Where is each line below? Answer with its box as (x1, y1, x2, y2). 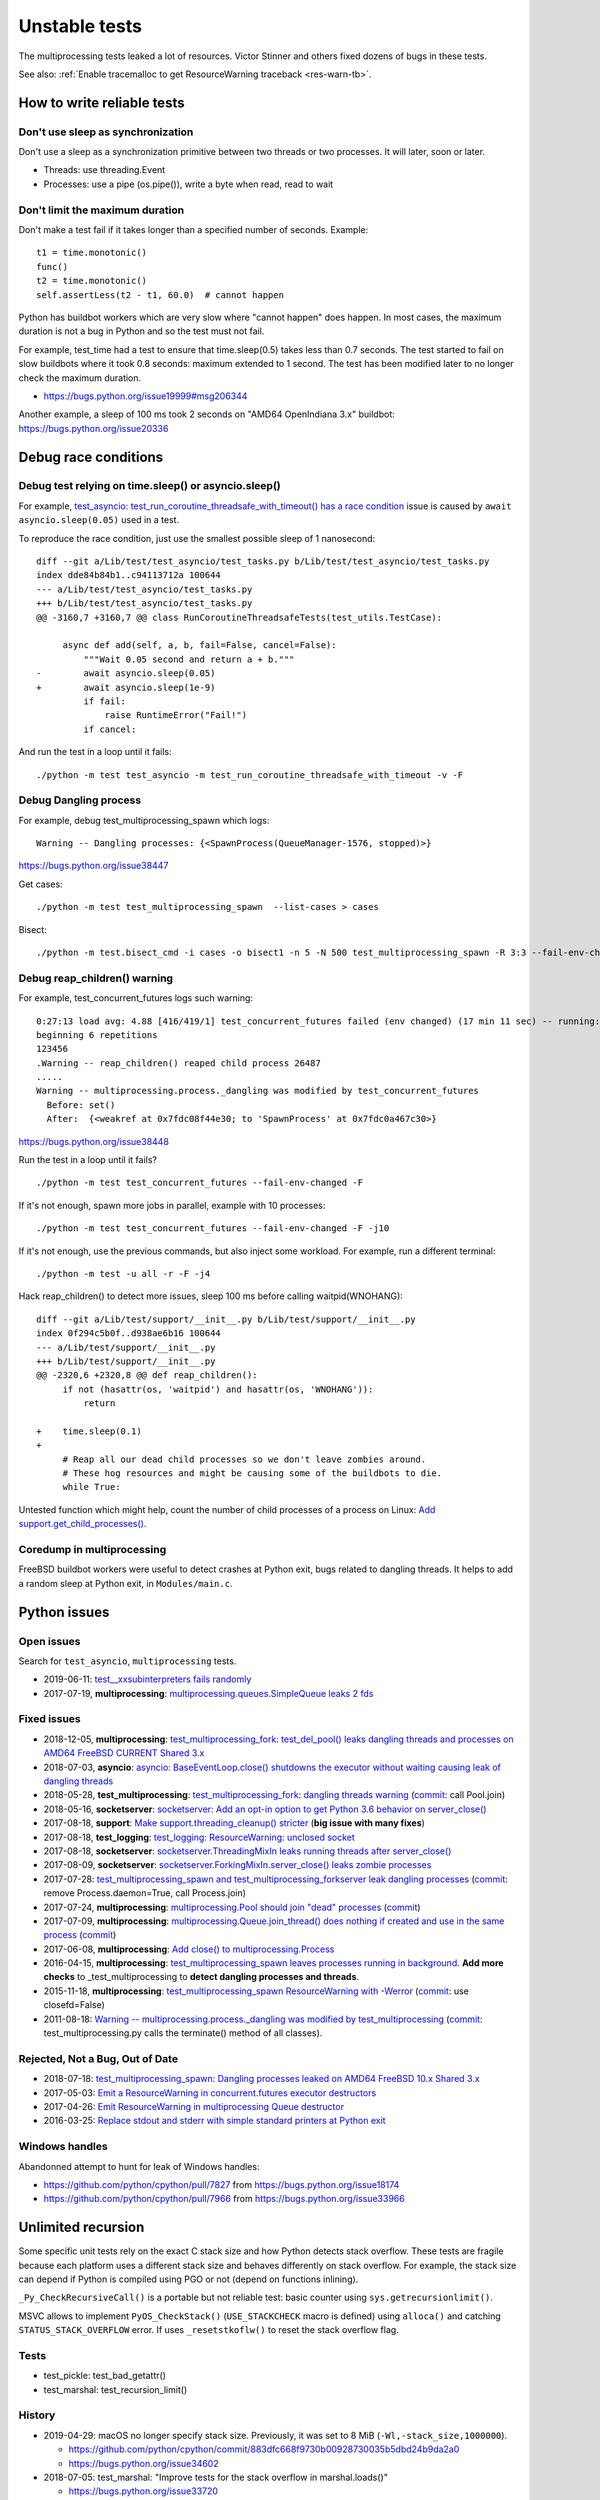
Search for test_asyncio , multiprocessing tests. (18, 1655, 237, 1667)
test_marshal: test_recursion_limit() (43, 2383, 188, 2395)
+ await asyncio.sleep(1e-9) (36, 681, 216, 693)
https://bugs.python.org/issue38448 (18, 1135, 170, 1147)
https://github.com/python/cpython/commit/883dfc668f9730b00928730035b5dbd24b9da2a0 (68, 2443, 460, 2455)
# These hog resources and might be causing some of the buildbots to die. (62, 1468, 443, 1479)
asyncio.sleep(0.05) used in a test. (18, 514, 180, 526)
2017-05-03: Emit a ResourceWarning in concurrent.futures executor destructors (43, 2086, 377, 2099)
